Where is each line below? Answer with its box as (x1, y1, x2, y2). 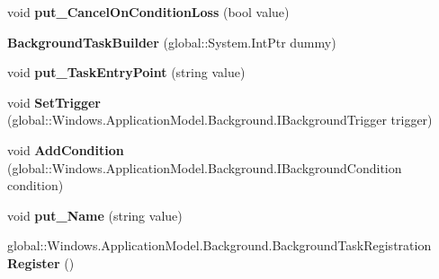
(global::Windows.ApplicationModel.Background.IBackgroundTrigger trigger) (7, 110, 433, 129)
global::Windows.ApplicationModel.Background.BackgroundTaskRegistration (7, 236, 432, 255)
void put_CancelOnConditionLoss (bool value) (7, 3, 290, 21)
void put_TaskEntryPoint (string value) (7, 63, 246, 82)
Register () (7, 253, 75, 272)
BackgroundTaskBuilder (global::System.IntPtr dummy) (7, 32, 336, 51)
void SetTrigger (7, 92, 101, 111)
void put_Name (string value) (7, 205, 183, 224)
